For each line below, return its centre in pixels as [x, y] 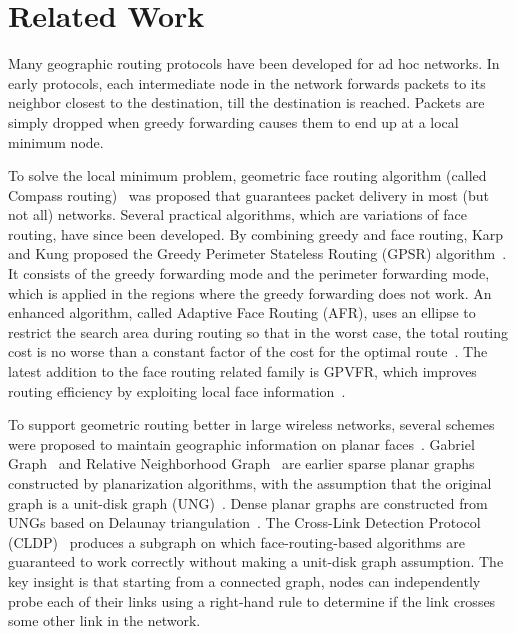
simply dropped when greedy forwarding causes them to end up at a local [233, 121]
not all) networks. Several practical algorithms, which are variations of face [237, 214]
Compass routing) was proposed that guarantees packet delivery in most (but [248, 194]
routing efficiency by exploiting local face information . [177, 390]
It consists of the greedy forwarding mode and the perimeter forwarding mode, [249, 273]
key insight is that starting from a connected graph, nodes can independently [244, 580]
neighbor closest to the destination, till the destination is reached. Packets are [246, 102]
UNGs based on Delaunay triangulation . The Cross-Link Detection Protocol [244, 522]
